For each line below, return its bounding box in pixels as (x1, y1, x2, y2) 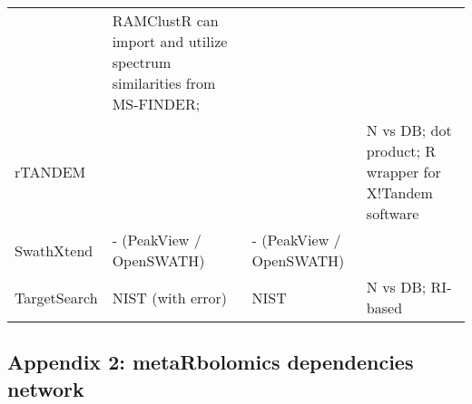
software (366, 203, 419, 224)
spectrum (112, 52, 172, 72)
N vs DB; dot (366, 120, 452, 140)
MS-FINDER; (112, 93, 201, 114)
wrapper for (366, 161, 441, 182)
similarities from (112, 72, 216, 93)
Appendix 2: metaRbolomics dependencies (7, 348, 414, 376)
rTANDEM (15, 161, 86, 182)
